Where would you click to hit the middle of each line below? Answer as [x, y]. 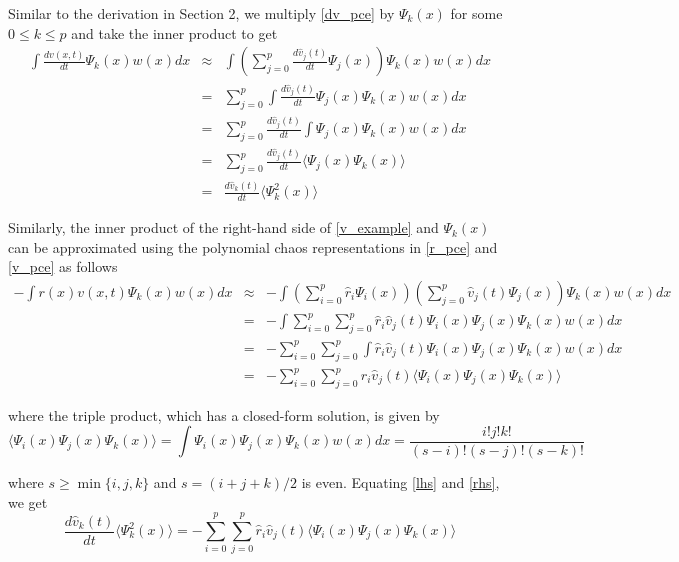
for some [476, 13]
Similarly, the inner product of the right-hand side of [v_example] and [223, 227]
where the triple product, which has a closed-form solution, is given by [224, 414]
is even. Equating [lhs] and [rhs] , [400, 482]
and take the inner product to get [174, 32]
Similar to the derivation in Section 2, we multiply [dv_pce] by [201, 13]
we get [28, 501]
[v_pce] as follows [63, 266]
